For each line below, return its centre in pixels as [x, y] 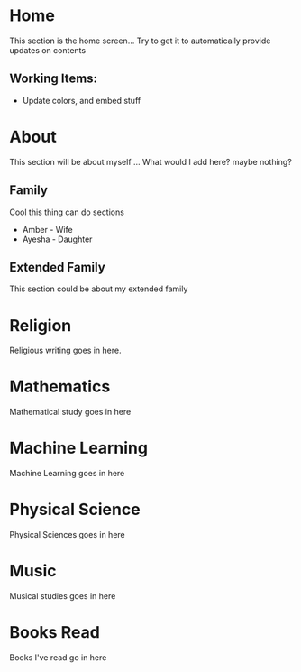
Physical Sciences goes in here [67, 535]
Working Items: [53, 79]
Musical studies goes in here [63, 596]
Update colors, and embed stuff [82, 100]
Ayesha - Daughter [57, 239]
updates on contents [48, 50]
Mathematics [60, 387]
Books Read [55, 633]
